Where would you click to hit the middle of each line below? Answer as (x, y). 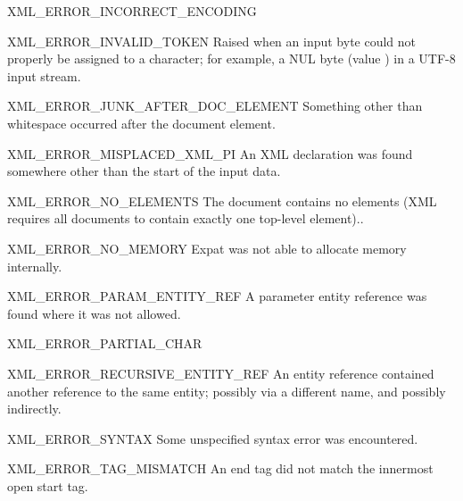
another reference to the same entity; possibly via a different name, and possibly (227, 391)
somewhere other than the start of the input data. (144, 171)
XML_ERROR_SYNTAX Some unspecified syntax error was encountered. (213, 438)
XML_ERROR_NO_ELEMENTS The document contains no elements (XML (222, 200)
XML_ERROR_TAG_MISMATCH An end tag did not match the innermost (220, 468)
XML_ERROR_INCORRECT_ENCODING (132, 11)
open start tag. (48, 485)
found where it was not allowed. (94, 313)
